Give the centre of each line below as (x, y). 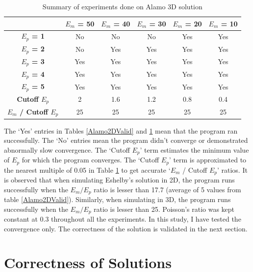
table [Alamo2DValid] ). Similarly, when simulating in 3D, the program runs (117, 199)
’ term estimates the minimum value (194, 149)
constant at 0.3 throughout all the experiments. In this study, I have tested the (123, 219)
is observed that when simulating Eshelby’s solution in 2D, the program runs (119, 180)
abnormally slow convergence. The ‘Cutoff (67, 149)
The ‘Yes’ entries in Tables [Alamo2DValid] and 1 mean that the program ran (121, 130)
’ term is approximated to (208, 160)
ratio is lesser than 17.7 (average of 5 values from (167, 189)
